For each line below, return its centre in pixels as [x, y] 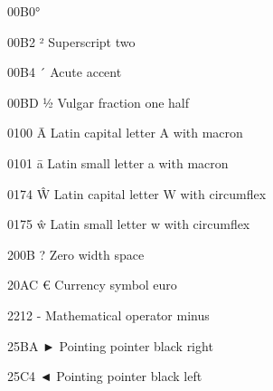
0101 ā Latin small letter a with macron [118, 162]
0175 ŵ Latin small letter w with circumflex [129, 224]
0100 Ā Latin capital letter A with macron [125, 133]
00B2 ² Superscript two [71, 41]
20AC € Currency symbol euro [92, 285]
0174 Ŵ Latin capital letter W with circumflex [137, 193]
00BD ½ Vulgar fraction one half [99, 102]
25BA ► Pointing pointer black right [110, 345]
